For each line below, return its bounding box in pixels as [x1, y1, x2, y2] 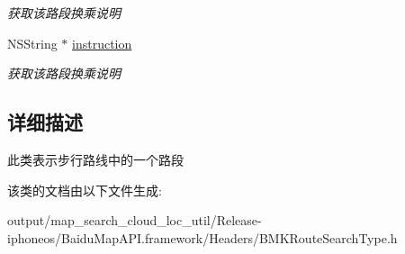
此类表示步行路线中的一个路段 [7, 150, 184, 168]
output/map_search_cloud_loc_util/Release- [7, 211, 262, 230]
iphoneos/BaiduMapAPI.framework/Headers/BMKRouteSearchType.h [7, 228, 398, 247]
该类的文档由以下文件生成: [7, 180, 162, 199]
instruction [72, 33, 132, 52]
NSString [7, 33, 58, 52]
